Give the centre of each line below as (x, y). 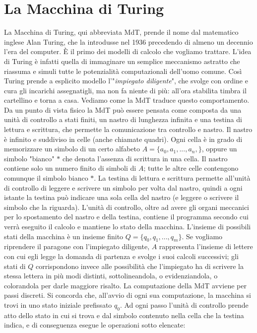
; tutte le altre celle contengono (191, 168)
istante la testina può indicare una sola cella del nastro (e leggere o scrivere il (122, 197)
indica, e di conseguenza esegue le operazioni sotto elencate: (95, 325)
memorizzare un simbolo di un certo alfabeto (72, 149)
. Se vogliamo (202, 236)
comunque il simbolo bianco (46, 178)
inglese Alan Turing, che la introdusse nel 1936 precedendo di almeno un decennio (128, 41)
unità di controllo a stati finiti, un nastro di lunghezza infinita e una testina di (123, 119)
